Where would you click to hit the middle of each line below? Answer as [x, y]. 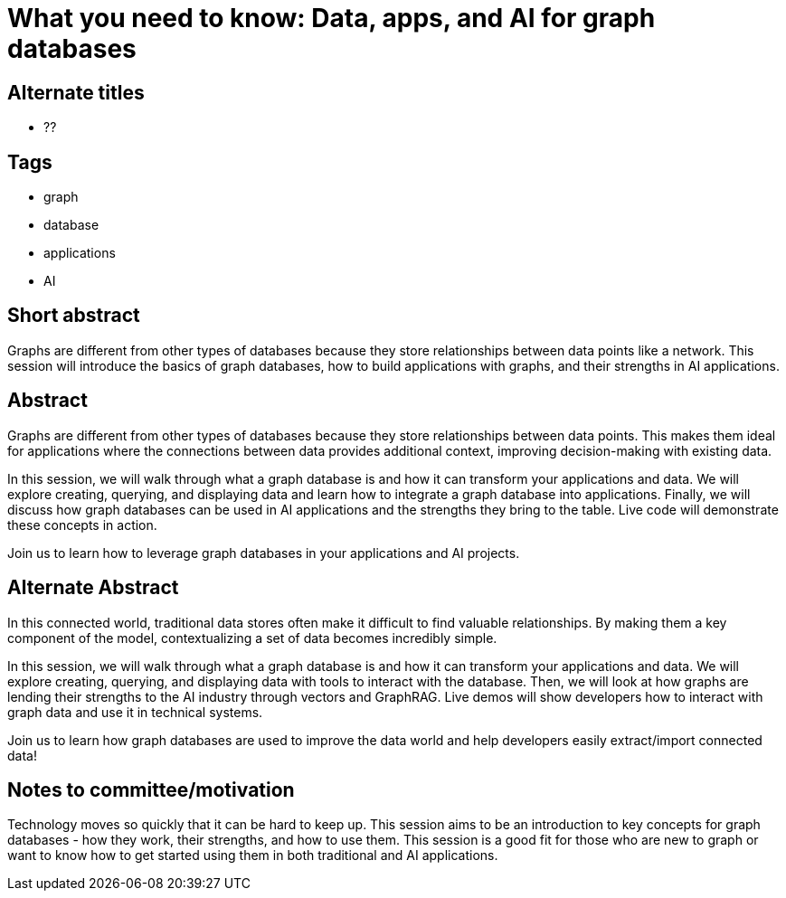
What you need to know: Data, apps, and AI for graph [331, 18]
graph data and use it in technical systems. [135, 712]
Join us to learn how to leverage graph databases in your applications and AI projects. [264, 553]
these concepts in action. [82, 525]
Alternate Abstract [93, 588]
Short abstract [74, 316]
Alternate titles [76, 92]
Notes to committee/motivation [151, 789]
